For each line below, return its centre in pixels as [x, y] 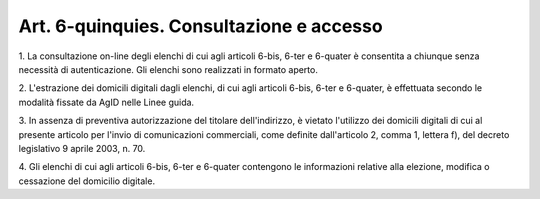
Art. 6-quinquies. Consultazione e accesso [201, 26]
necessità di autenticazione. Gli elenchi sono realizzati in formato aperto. [168, 69]
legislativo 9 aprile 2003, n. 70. [82, 148]
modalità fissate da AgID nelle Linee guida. [106, 102]
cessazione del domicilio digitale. [86, 181]
